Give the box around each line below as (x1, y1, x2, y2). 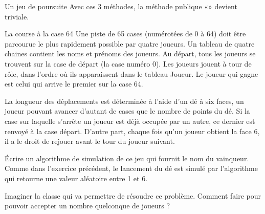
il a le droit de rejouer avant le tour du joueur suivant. (5, 136, 175, 146)
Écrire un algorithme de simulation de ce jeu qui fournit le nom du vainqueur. (5, 153, 249, 163)
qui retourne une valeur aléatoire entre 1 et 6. (5, 173, 148, 183)
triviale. (5, 11, 29, 22)
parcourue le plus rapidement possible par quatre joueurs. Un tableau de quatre (5, 38, 255, 49)
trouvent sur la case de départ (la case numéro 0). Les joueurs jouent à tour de (5, 58, 252, 69)
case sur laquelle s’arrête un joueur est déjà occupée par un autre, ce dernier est (5, 115, 255, 126)
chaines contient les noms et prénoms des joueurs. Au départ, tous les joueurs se (5, 48, 256, 59)
